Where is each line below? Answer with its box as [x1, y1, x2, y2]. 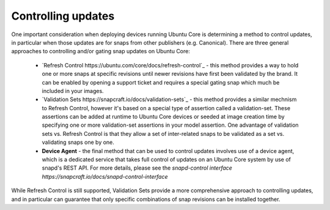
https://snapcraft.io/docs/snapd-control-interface [42, 173, 168, 180]
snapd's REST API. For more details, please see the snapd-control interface [42, 164, 232, 171]
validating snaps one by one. [42, 138, 114, 146]
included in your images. [42, 87, 104, 94]
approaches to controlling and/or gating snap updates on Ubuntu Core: [11, 48, 191, 55]
